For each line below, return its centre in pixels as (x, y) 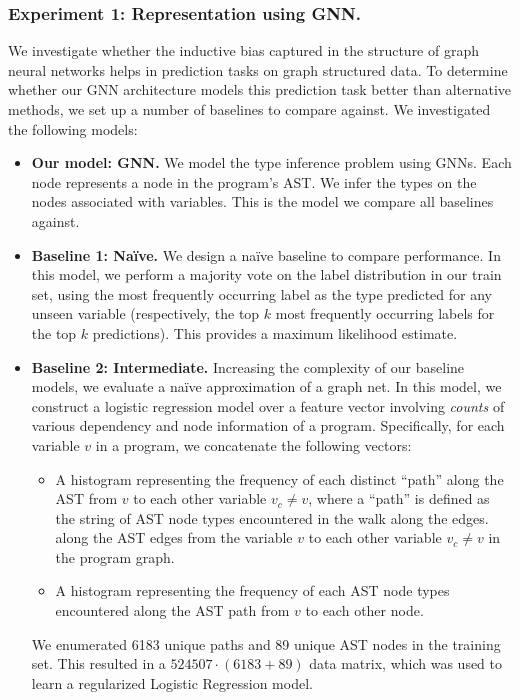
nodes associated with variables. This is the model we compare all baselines (262, 201)
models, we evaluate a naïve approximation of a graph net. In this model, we (266, 386)
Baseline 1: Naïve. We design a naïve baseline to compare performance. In (266, 254)
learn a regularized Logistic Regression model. (172, 682)
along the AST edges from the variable (174, 537)
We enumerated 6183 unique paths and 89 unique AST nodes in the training (266, 643)
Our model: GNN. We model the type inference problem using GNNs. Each (271, 162)
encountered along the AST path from (172, 610)
